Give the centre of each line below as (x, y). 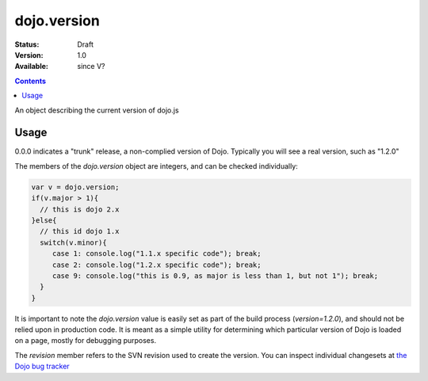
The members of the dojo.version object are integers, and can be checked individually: (157, 166)
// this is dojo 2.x (80, 209)
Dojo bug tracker (42, 366)
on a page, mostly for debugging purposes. (86, 341)
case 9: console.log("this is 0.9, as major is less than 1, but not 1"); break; (215, 276)
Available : (32, 67)
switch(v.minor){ (73, 242)
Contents (31, 81)
